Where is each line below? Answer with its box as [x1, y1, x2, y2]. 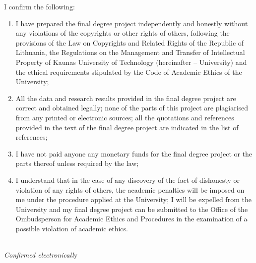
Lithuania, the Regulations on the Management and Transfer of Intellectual [15, 47, 245, 57]
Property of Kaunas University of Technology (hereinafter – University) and [15, 56, 247, 67]
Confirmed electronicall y [4, 250, 78, 260]
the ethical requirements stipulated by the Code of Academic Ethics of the [15, 66, 242, 77]
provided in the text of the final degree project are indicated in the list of [15, 122, 239, 132]
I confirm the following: [4, 1, 75, 11]
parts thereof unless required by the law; [15, 158, 139, 168]
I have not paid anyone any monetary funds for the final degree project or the [15, 148, 253, 158]
